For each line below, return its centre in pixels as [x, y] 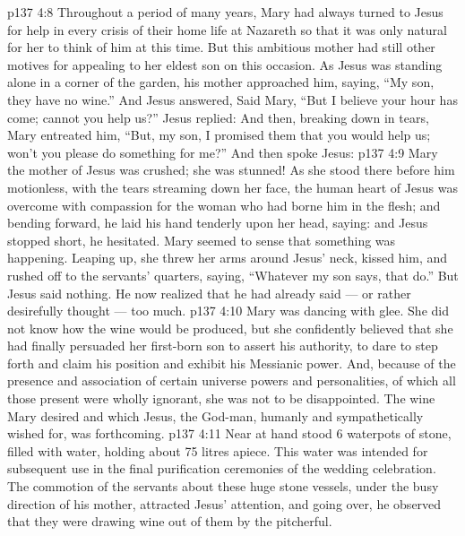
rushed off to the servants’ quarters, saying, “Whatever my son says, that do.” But [233, 275]
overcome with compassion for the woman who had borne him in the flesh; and [224, 205]
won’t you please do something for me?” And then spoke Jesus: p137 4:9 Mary [223, 152]
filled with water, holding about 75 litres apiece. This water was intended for [218, 450]
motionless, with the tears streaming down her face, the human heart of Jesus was [232, 187]
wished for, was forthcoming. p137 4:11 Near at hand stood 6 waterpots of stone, [229, 433]
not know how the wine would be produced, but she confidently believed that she [230, 328]
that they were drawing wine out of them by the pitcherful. [170, 521]
